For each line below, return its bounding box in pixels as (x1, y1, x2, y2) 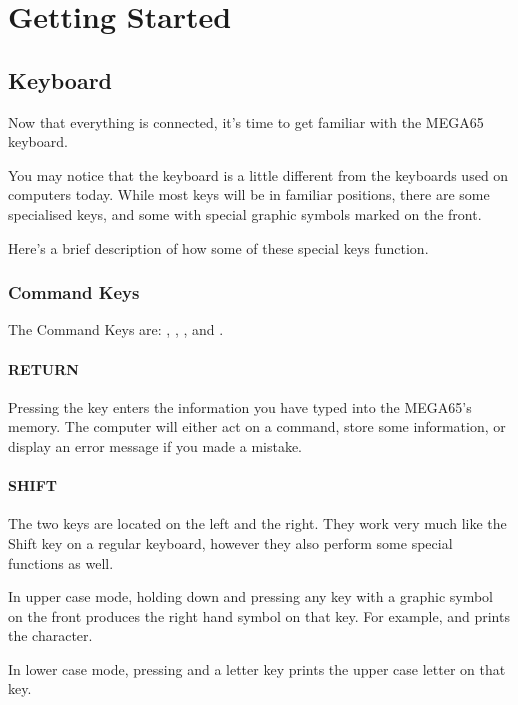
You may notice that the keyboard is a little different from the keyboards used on (8, 164, 509, 185)
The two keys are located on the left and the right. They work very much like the (8, 513, 507, 534)
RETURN (8, 358, 79, 379)
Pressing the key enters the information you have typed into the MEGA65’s (8, 396, 472, 417)
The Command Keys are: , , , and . (8, 319, 224, 340)
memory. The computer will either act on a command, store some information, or (8, 416, 506, 437)
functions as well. (8, 552, 114, 573)
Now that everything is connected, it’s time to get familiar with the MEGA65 (8, 111, 484, 132)
